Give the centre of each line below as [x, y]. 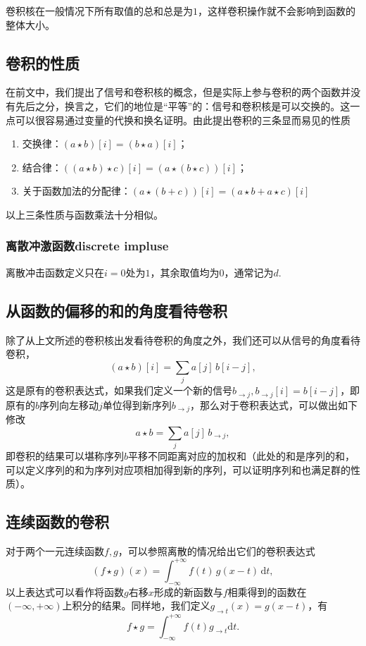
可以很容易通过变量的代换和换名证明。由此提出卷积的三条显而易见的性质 [183, 120]
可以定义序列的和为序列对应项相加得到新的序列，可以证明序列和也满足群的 [178, 469]
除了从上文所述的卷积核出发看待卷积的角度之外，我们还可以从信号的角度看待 [183, 340]
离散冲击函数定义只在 [55, 272]
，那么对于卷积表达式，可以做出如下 [273, 404]
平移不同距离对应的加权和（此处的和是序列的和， [242, 455]
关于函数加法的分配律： [76, 191]
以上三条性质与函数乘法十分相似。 [84, 214]
